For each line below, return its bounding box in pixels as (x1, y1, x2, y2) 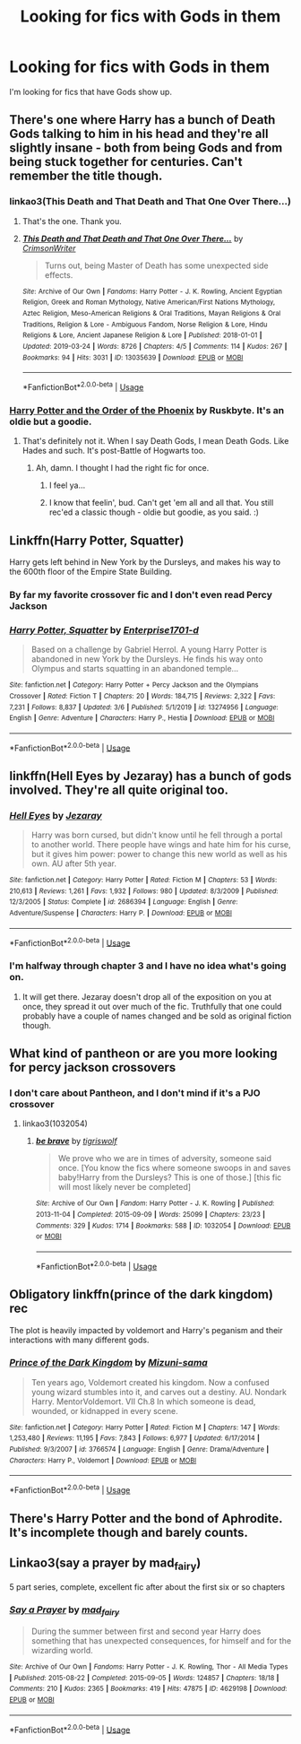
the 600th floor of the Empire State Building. (9, 566, 173, 577)
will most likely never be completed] (57, 1182, 191, 1193)
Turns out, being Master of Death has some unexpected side (44, 260, 269, 271)
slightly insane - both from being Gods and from (9, 141, 283, 156)
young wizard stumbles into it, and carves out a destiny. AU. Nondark (30, 1386, 287, 1397)
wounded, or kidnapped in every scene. (30, 1405, 178, 1416)
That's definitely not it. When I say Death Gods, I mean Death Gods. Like (21, 436, 289, 447)
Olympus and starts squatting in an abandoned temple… (30, 664, 239, 674)
